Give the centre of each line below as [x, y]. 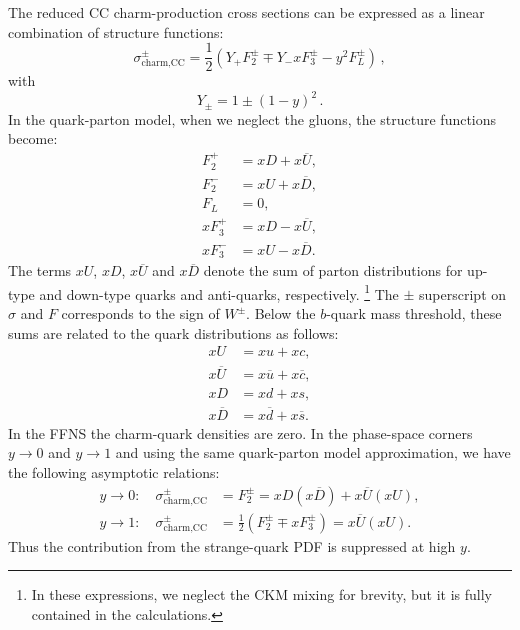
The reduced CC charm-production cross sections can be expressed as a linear [246, 12]
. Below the [281, 313]
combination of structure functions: [116, 31]
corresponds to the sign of [140, 313]
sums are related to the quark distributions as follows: [173, 332]
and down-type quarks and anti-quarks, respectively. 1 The [219, 292]
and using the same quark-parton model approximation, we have [313, 452]
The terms [40, 270]
